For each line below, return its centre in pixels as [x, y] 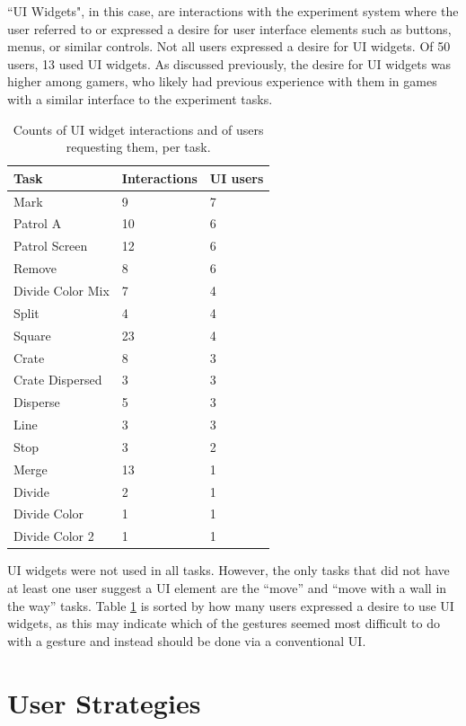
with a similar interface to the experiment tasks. [140, 98]
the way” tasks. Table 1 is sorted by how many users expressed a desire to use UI [231, 605]
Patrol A [38, 223]
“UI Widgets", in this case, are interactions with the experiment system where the [233, 11]
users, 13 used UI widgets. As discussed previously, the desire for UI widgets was [229, 63]
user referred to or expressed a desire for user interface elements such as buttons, [229, 28]
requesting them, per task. [138, 147]
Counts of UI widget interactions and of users [138, 129]
